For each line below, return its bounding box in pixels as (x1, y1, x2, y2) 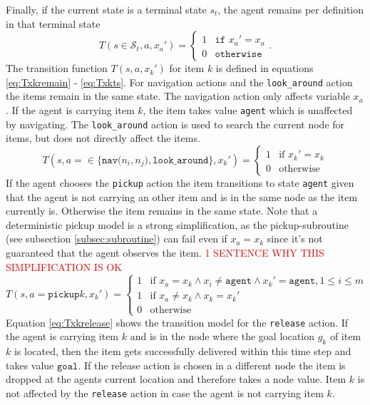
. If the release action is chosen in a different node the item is (78, 357, 346, 372)
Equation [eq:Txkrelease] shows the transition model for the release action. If (6, 314, 349, 329)
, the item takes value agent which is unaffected (143, 103, 353, 118)
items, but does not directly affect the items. (6, 130, 200, 145)
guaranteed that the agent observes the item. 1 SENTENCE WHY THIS (6, 245, 324, 260)
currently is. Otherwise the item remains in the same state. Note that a (6, 203, 318, 218)
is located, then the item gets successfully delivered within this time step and (14, 344, 351, 359)
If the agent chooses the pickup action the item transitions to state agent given (6, 175, 354, 190)
